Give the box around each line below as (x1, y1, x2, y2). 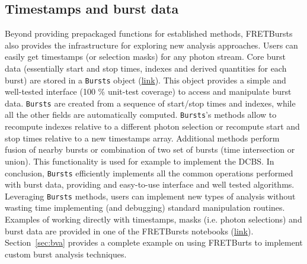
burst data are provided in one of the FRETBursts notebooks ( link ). (5, 224, 254, 237)
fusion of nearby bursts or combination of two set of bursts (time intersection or (5, 143, 295, 156)
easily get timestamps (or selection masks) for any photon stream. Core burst (5, 50, 286, 63)
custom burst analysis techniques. (5, 247, 127, 260)
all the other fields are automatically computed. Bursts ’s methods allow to (5, 108, 277, 121)
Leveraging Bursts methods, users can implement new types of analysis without (5, 189, 296, 202)
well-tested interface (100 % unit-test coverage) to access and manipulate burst (5, 85, 292, 98)
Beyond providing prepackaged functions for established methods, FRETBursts (5, 27, 293, 40)
